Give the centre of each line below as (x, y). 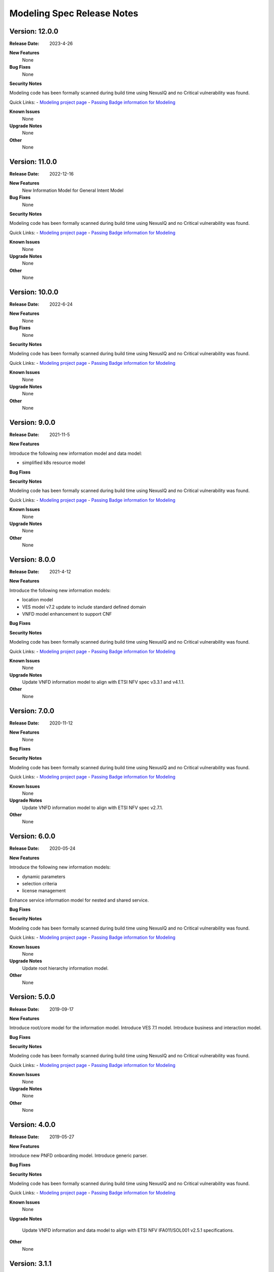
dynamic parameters (44, 876)
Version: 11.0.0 (33, 162)
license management (44, 891)
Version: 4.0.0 (32, 1125)
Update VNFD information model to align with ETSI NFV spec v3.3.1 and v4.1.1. (103, 682)
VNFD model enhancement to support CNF (67, 614)
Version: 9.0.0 (32, 422)
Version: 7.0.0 (32, 711)
